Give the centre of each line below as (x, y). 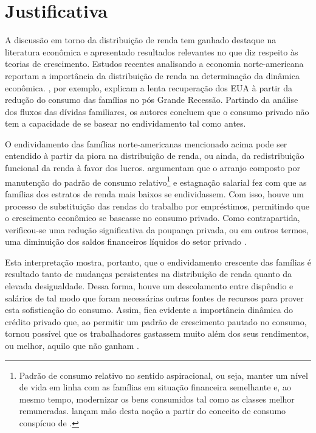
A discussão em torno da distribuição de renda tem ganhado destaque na (141, 40)
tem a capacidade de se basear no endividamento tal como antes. (125, 123)
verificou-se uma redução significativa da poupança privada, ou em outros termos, (157, 229)
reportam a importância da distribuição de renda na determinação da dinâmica (152, 75)
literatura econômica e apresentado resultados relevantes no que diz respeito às (152, 51)
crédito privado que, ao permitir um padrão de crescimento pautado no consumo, (156, 321)
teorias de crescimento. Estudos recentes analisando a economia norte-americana (154, 64)
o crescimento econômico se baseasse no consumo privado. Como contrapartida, (153, 218)
